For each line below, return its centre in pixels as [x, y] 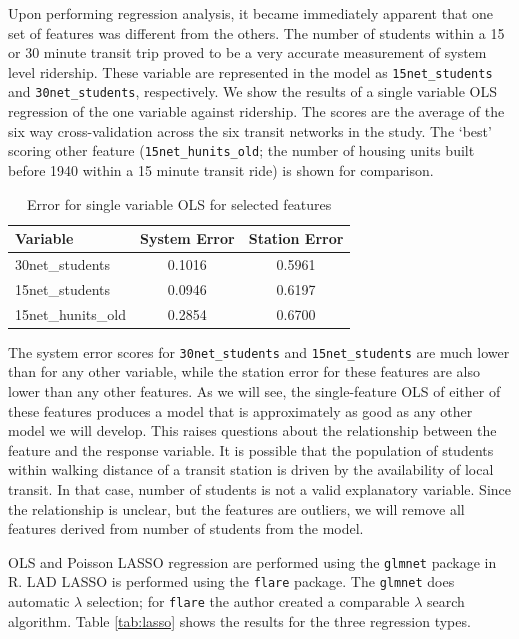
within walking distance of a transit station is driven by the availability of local [251, 469]
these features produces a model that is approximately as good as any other [240, 410]
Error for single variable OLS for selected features [179, 203]
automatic [39, 601]
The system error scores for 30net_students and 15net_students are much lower [259, 351]
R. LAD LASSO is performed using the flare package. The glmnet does [231, 581]
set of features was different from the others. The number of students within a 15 [256, 32]
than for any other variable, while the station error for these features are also [244, 371]
